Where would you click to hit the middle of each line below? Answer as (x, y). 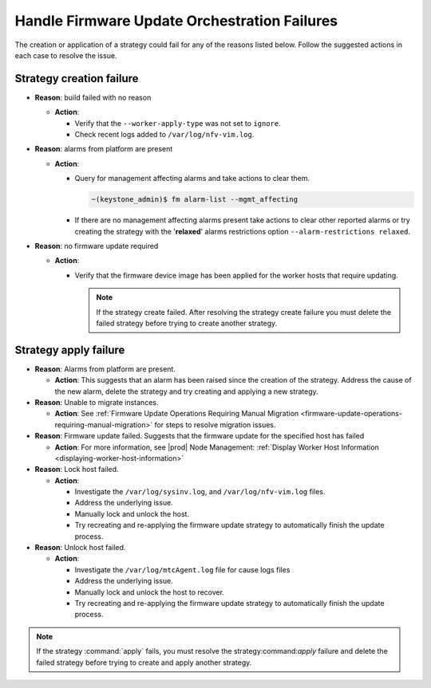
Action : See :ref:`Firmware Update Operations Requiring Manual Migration (177, 414)
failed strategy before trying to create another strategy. (187, 323)
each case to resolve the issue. (66, 55)
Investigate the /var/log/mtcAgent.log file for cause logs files (182, 569)
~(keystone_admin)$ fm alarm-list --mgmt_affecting (195, 200)
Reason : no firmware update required (97, 246)
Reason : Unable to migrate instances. (97, 402)
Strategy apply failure (70, 350)
